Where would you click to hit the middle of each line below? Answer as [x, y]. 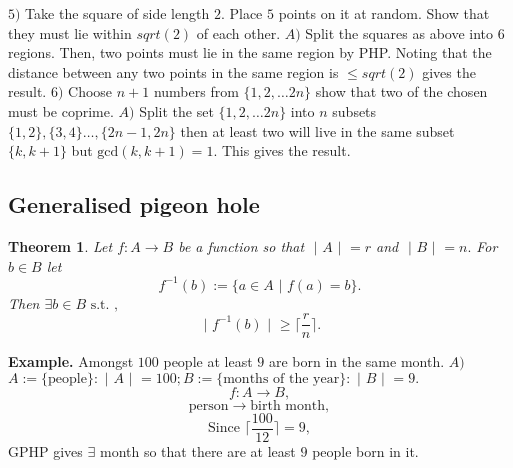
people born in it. [365, 450]
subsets [354, 110]
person [208, 405]
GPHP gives [45, 450]
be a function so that [241, 245]
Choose [90, 91]
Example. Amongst [71, 361]
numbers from [196, 91]
